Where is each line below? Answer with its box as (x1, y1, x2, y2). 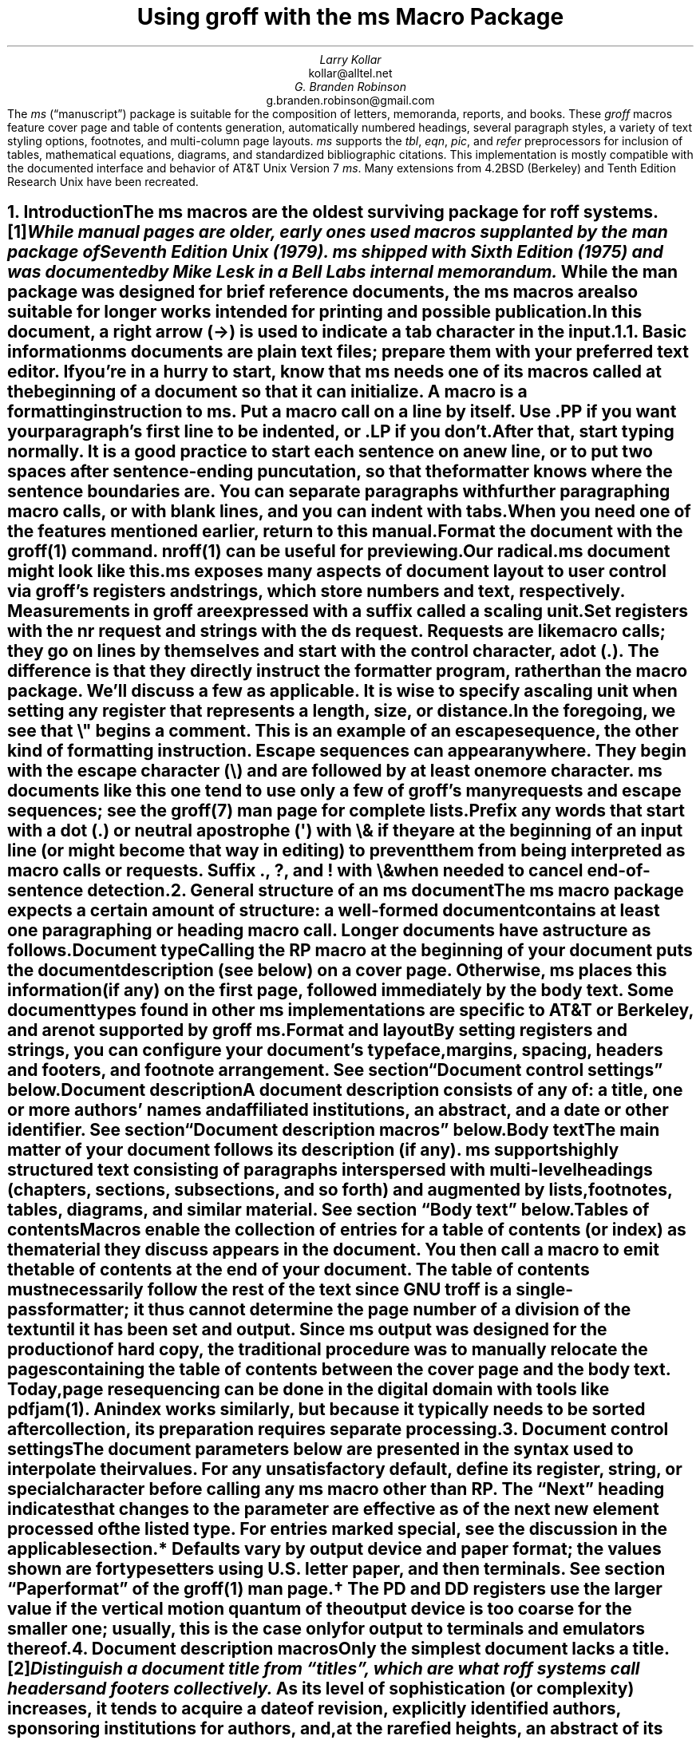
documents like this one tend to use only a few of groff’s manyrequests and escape (7, 781, 682, 801)
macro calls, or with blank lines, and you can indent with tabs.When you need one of (7, 501, 691, 522)
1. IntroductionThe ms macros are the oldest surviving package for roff (7, 202, 579, 223)
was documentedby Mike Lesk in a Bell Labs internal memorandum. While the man (7, 262, 678, 283)
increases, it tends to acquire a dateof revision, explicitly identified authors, (7, 1698, 621, 1719)
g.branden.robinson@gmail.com (266, 93, 435, 107)
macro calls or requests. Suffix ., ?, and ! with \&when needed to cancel (7, 860, 583, 881)
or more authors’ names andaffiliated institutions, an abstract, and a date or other (7, 1100, 669, 1121)
